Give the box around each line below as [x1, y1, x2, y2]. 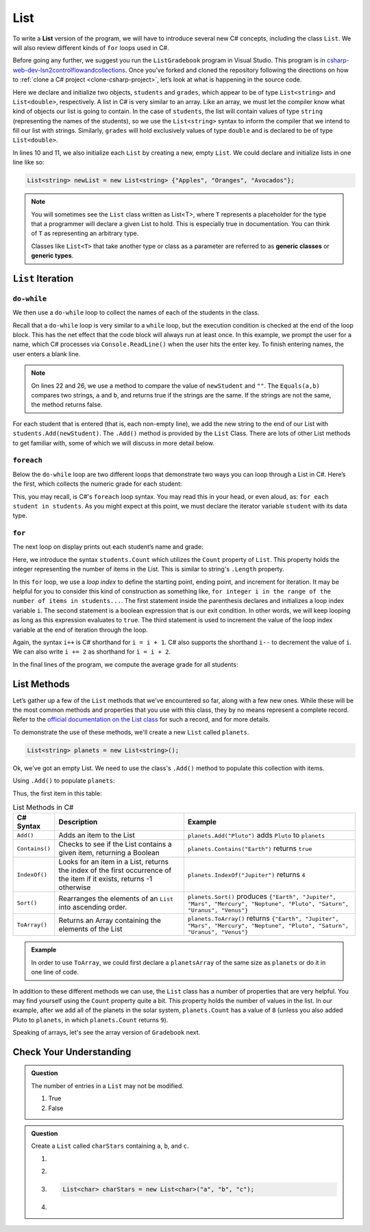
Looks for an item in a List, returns [58, 857, 169, 867]
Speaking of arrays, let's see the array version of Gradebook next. [12, 1028, 201, 1037]
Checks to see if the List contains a [58, 839, 172, 849]
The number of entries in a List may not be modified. [31, 1081, 184, 1089]
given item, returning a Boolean [58, 848, 160, 858]
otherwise [58, 883, 91, 892]
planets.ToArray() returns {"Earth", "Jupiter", [187, 913, 339, 923]
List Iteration [12, 273, 74, 284]
